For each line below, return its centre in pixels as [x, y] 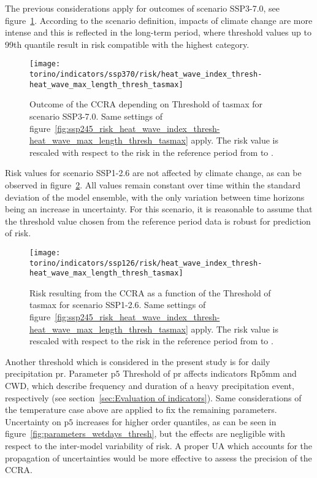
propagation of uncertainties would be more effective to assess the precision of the [158, 457]
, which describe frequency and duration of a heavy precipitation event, [160, 385]
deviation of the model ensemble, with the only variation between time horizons [155, 197]
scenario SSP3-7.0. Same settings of [96, 116]
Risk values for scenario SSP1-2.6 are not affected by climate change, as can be [153, 173]
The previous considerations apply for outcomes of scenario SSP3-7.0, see [143, 8]
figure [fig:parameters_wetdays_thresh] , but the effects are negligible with [145, 434]
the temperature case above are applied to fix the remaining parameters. [141, 410]
